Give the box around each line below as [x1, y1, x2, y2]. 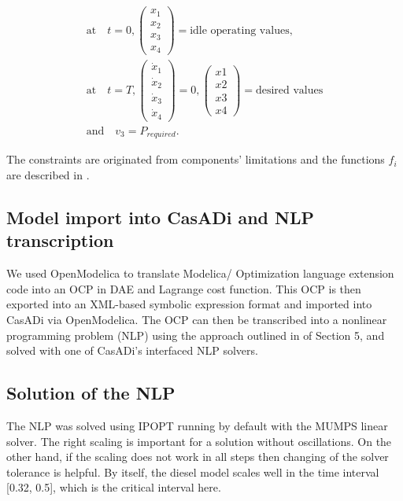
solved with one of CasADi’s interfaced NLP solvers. [6, 342, 258, 359]
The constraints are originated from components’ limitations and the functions [6, 151, 385, 168]
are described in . [6, 167, 90, 183]
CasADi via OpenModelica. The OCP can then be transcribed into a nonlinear [6, 311, 387, 327]
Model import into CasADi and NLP [6, 205, 315, 229]
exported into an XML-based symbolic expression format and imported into [6, 296, 372, 312]
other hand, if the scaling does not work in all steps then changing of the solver [6, 448, 389, 465]
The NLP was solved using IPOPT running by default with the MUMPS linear [6, 417, 388, 433]
